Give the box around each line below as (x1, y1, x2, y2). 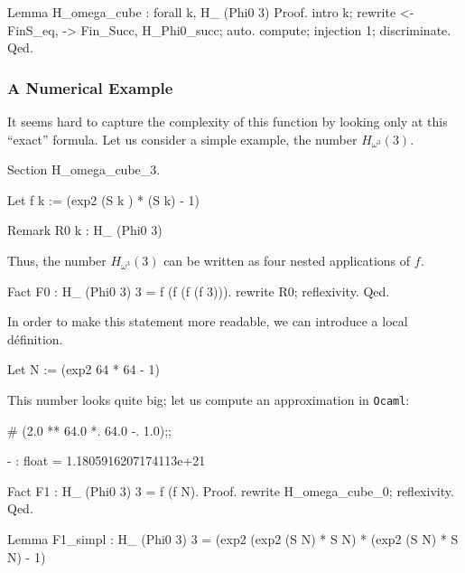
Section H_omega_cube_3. (7, 160, 161, 179)
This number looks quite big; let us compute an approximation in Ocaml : (7, 390, 410, 409)
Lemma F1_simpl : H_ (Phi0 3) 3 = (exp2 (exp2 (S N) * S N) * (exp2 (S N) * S (7, 529, 459, 548)
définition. (7, 329, 63, 348)
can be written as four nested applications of (163, 250, 411, 269)
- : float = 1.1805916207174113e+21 (7, 451, 206, 470)
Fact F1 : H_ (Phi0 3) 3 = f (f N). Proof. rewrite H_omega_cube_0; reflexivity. (7, 481, 454, 500)
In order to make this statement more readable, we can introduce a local (7, 312, 408, 331)
